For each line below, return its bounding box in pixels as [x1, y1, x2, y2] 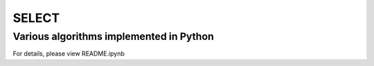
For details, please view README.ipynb [12, 49, 125, 58]
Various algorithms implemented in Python [12, 30, 214, 43]
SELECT [12, 10, 60, 25]
